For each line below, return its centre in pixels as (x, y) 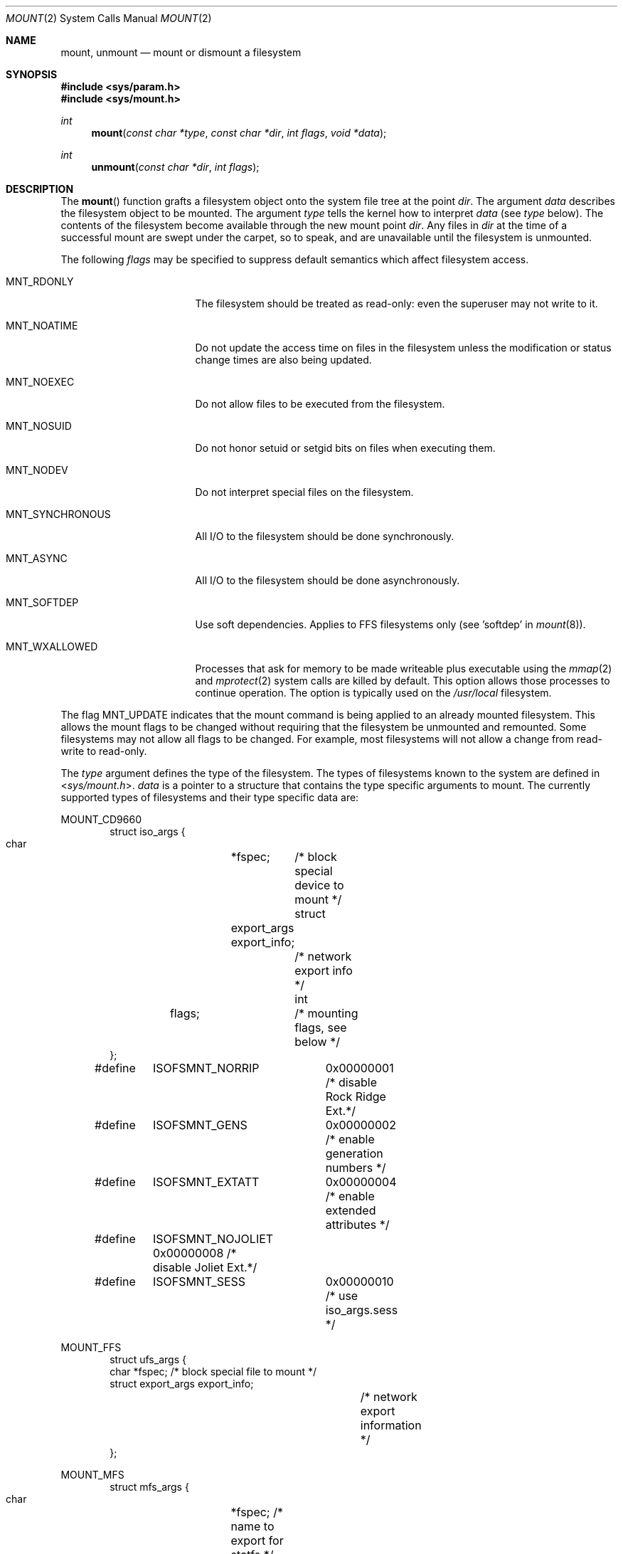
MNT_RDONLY (40, 281)
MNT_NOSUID (39, 426)
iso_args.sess (362, 1310)
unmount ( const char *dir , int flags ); (175, 167)
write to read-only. (104, 751)
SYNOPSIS (32, 74)
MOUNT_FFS (91, 1347)
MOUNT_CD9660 (101, 819)
